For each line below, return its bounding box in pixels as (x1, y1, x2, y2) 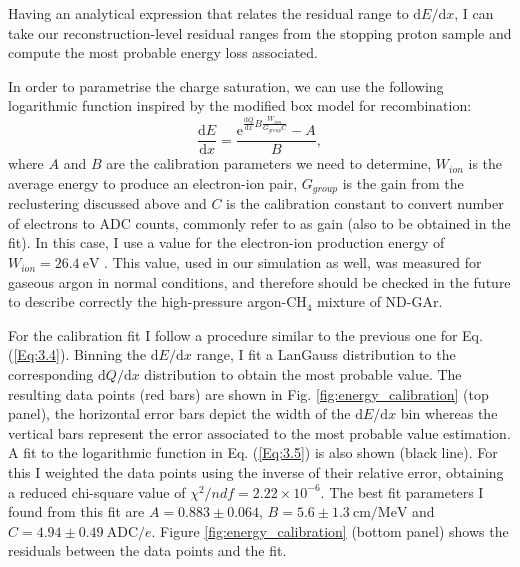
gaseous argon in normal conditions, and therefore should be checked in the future (8, 271, 511, 292)
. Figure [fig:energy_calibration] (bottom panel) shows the (151, 520, 509, 541)
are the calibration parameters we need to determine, (106, 153, 432, 174)
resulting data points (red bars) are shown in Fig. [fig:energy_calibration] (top (8, 383, 489, 404)
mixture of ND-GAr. (317, 291, 443, 312)
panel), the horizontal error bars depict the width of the (8, 403, 351, 424)
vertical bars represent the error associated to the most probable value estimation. (8, 422, 511, 443)
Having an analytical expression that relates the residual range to (8, 3, 409, 23)
